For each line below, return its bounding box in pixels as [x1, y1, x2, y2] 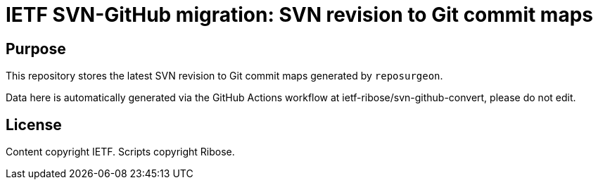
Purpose [6, 39, 66, 58]
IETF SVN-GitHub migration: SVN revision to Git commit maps [6, 3, 594, 27]
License [6, 115, 62, 134]
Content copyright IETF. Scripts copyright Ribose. [6, 146, 235, 158]
